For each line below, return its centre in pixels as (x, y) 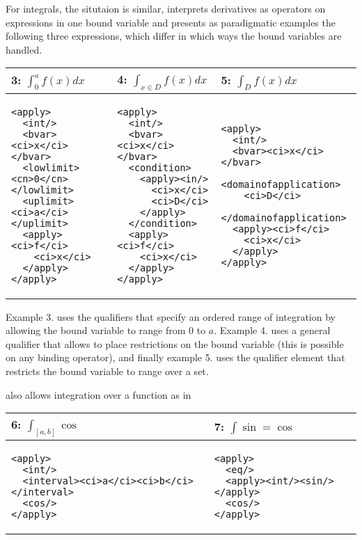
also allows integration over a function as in (99, 394)
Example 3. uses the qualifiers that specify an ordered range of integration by (171, 316)
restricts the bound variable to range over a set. (107, 371)
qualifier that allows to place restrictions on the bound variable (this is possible (175, 343)
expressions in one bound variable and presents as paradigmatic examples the (171, 22)
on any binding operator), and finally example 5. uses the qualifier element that (175, 357)
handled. (24, 49)
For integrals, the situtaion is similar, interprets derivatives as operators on (166, 8)
